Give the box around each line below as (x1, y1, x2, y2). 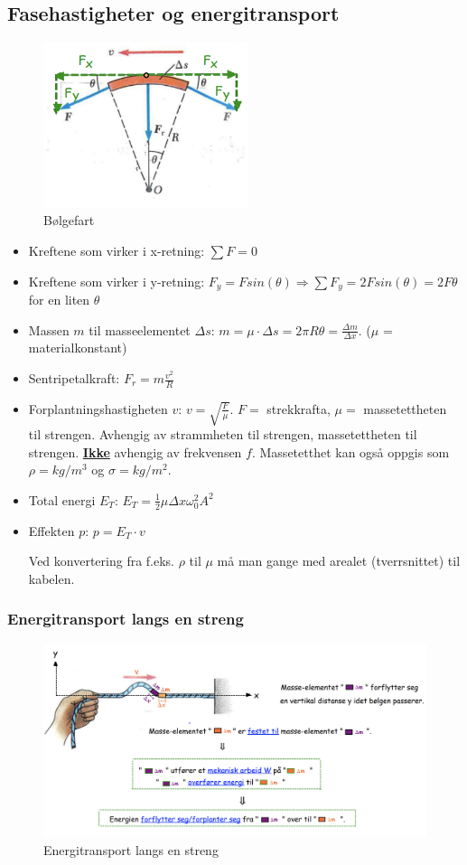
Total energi (28, 490, 96, 509)
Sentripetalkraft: (28, 369, 120, 388)
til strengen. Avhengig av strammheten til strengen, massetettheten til (28, 425, 417, 444)
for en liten (28, 290, 90, 308)
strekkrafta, (266, 399, 331, 418)
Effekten (28, 521, 75, 540)
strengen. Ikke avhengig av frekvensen (28, 442, 242, 461)
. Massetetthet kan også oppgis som (251, 442, 450, 461)
